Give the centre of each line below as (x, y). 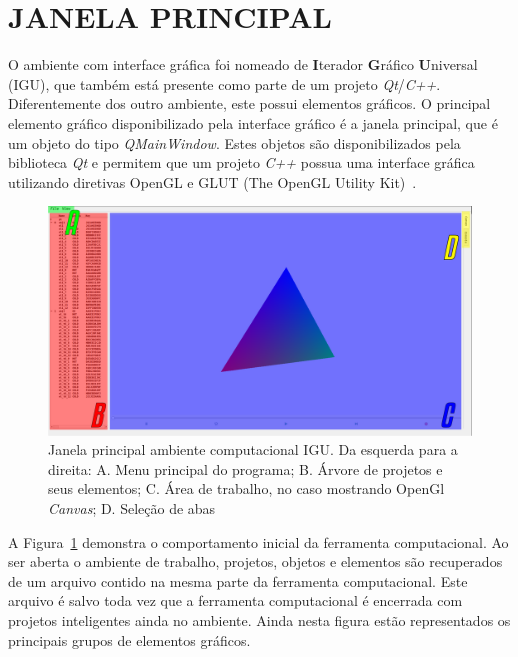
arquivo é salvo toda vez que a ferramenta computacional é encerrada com (235, 600)
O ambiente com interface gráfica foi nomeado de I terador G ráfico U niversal (243, 64)
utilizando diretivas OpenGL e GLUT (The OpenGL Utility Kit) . (212, 181)
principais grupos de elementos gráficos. (129, 639)
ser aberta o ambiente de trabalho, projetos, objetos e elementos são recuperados (255, 561)
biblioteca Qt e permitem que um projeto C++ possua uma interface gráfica (241, 162)
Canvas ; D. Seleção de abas (132, 508)
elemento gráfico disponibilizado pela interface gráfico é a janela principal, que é (253, 122)
